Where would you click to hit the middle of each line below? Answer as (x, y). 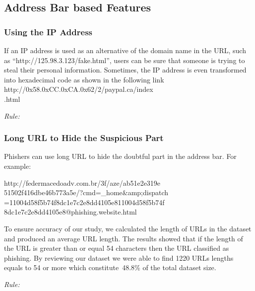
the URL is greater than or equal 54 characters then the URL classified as (117, 248)
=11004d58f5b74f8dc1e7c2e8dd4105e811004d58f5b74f (84, 202)
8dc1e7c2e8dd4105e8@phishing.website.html (70, 212)
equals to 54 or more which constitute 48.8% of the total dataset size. (110, 267)
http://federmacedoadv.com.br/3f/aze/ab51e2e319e (82, 182)
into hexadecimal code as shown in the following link (84, 79)
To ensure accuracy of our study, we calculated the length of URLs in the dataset (128, 228)
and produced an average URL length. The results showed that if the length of (124, 238)
